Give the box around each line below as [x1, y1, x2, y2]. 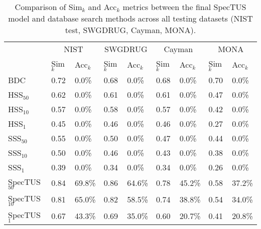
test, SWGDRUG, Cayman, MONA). [65, 24, 196, 36]
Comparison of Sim [15, 1, 82, 13]
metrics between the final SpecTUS [122, 1, 246, 13]
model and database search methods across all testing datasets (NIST [8, 13, 253, 24]
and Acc [88, 1, 117, 13]
